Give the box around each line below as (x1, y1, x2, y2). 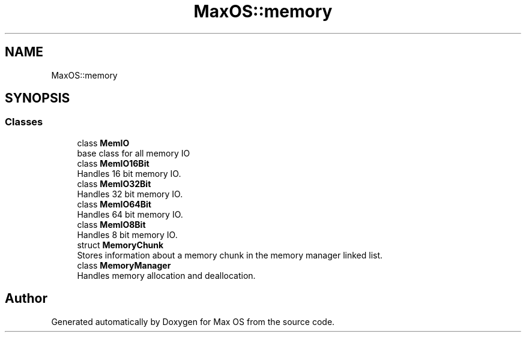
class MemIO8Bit (77, 219, 146, 230)
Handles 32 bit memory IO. (77, 188, 183, 199)
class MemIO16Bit (77, 158, 150, 168)
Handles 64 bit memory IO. (77, 209, 183, 219)
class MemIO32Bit (77, 178, 151, 189)
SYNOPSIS (5, 91, 70, 106)
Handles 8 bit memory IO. (77, 229, 178, 240)
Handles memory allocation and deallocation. (77, 270, 256, 281)
